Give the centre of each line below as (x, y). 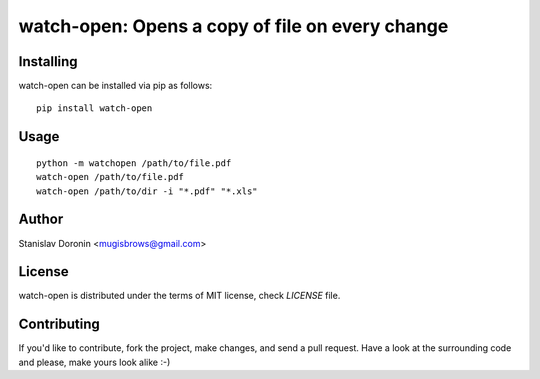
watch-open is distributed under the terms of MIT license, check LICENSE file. (179, 296)
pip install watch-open (94, 108)
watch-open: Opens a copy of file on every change (233, 26)
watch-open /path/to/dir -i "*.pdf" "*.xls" (147, 191)
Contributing (59, 324)
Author (41, 219)
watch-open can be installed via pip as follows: (115, 86)
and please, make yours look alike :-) (94, 362)
